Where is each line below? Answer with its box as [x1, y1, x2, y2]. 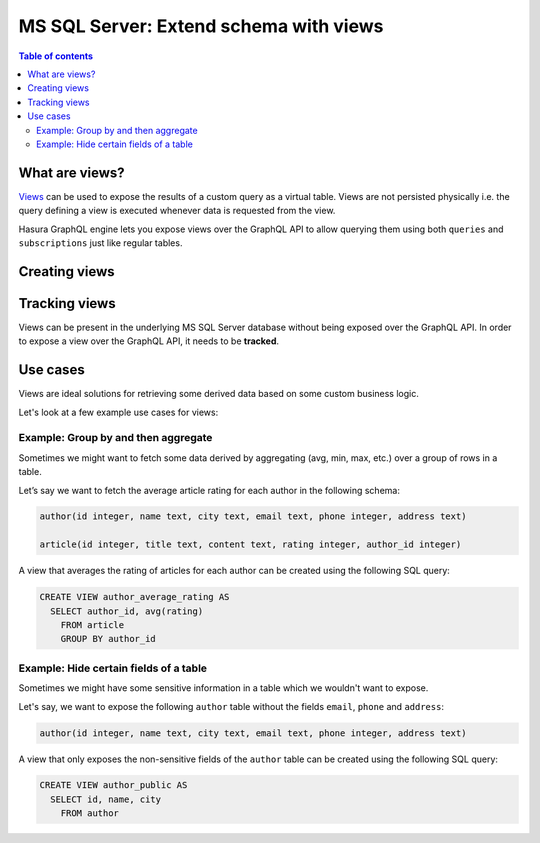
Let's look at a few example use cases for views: [18, 406, 219, 418]
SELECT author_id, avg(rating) [50, 605, 204, 617]
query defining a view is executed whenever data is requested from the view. [18, 205, 336, 217]
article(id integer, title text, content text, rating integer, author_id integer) [39, 539, 462, 550]
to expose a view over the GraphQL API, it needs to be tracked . [18, 335, 280, 347]
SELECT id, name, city [50, 793, 162, 805]
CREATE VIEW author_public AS [39, 780, 188, 791]
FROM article [60, 620, 125, 631]
